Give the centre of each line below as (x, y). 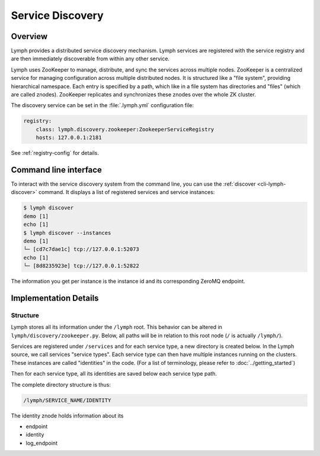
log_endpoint (41, 443)
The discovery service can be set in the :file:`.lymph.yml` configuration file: (103, 105)
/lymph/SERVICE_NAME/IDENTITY (67, 400)
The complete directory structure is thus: (61, 384)
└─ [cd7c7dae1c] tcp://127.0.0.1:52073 (81, 249)
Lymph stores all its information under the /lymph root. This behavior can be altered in (116, 327)
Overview (29, 36)
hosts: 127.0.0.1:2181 (69, 138)
